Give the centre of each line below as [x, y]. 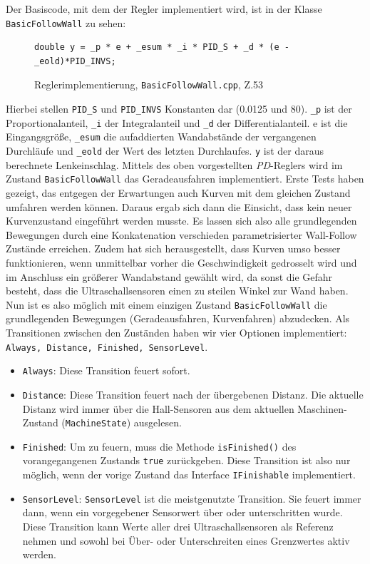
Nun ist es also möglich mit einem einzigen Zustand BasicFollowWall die [166, 304]
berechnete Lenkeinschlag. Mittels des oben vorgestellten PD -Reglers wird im [174, 164]
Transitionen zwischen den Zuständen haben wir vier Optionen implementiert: [176, 332]
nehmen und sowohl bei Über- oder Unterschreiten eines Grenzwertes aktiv [186, 540]
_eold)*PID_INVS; [75, 61]
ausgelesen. [158, 422]
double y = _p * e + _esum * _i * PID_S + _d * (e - [162, 47]
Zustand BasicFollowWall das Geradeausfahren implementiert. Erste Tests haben [185, 179]
